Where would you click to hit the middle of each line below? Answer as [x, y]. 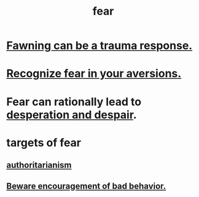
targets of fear [44, 143]
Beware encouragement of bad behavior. [86, 186]
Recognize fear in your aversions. [94, 74]
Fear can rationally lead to [74, 102]
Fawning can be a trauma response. [99, 46]
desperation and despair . [72, 115]
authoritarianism [39, 165]
